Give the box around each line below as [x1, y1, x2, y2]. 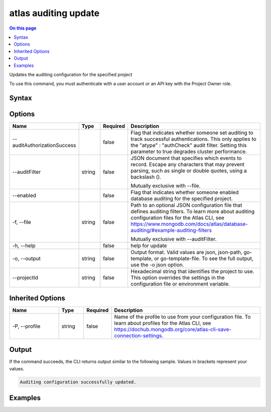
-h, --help [12, 242, 36, 249]
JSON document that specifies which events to [130, 155, 242, 162]
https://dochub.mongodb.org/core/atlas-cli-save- [114, 326, 232, 333]
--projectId [12, 274, 39, 281]
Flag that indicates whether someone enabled [130, 189, 239, 196]
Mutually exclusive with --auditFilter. [130, 236, 217, 243]
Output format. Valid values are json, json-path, [130, 249, 243, 256]
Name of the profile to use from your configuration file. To [114, 313, 251, 320]
